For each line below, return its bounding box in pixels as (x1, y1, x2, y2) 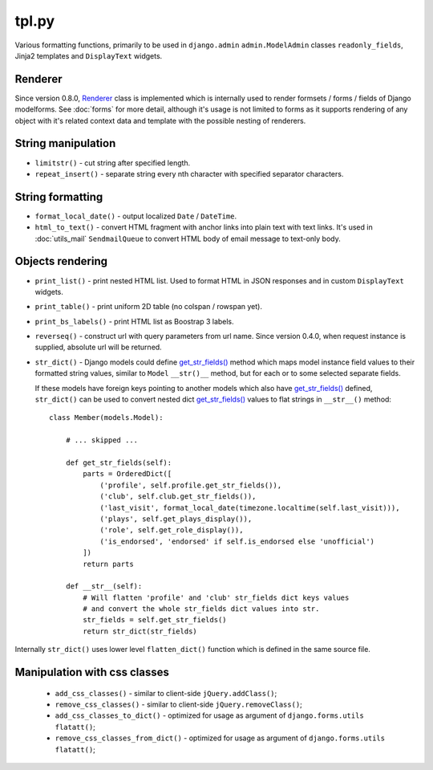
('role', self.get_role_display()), (99, 526, 244, 535)
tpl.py (14, 12, 55, 30)
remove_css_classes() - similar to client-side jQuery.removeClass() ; (55, 699, 302, 710)
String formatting (14, 189, 103, 204)
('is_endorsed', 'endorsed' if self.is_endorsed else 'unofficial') (99, 536, 375, 546)
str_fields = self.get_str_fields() (83, 615, 228, 625)
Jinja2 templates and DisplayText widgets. (14, 51, 163, 60)
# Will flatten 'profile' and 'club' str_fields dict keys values (83, 593, 350, 602)
